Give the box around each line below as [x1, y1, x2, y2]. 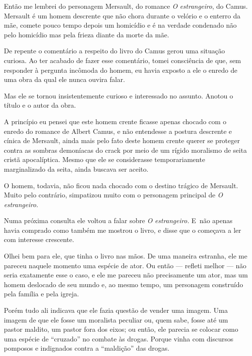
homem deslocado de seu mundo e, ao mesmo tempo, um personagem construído [4, 279, 243, 289]
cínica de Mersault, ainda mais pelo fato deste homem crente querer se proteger [4, 135, 240, 146]
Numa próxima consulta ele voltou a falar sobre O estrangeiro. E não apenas [4, 215, 233, 226]
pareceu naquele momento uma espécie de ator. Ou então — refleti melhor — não [4, 260, 247, 270]
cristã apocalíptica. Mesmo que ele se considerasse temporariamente [4, 154, 205, 164]
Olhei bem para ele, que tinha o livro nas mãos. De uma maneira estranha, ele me [4, 251, 248, 261]
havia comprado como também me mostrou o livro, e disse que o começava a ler [4, 225, 241, 235]
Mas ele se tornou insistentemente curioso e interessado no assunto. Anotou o [4, 90, 233, 100]
